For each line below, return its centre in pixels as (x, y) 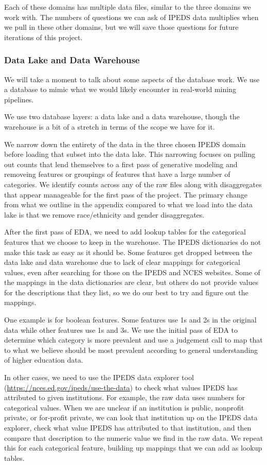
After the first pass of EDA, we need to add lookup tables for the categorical (125, 232)
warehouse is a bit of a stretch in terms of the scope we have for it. (110, 126)
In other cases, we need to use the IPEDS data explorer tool (99, 377)
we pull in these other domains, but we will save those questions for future (121, 27)
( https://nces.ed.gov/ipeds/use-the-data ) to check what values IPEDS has (121, 387)
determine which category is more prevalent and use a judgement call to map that (133, 340)
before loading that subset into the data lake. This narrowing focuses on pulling (130, 154)
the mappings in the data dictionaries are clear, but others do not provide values (131, 282)
